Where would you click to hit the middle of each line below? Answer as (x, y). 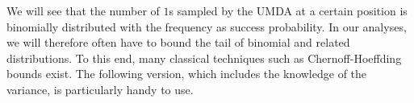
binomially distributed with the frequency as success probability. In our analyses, (207, 26)
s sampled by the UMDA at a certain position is (288, 10)
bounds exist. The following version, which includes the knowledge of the (187, 74)
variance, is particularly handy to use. (100, 89)
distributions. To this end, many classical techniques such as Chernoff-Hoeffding (204, 58)
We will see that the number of (83, 10)
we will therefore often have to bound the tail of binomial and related (178, 42)
